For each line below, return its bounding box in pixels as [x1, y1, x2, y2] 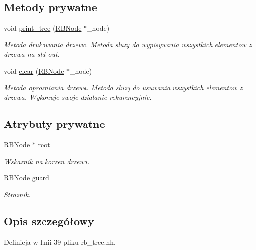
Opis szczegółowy [4, 213, 94, 228]
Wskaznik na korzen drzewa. [4, 156, 90, 166]
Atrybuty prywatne [4, 116, 105, 131]
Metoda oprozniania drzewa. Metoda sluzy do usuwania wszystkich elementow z [4, 82, 243, 92]
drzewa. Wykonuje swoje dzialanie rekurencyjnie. [4, 92, 152, 102]
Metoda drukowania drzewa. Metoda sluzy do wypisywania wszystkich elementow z [4, 39, 252, 49]
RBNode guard [4, 172, 49, 183]
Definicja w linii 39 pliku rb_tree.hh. [4, 236, 116, 247]
